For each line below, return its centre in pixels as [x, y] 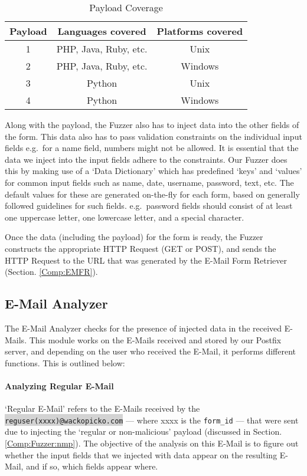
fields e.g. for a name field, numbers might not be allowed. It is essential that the [152, 148]
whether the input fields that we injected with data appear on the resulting [141, 454]
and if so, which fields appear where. [92, 466]
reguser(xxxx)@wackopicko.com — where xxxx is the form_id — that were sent [152, 420]
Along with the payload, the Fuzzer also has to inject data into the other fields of [152, 124]
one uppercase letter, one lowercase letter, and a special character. [125, 217]
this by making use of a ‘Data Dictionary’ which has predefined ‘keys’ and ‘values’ [153, 171]
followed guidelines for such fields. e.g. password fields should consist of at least [149, 206]
